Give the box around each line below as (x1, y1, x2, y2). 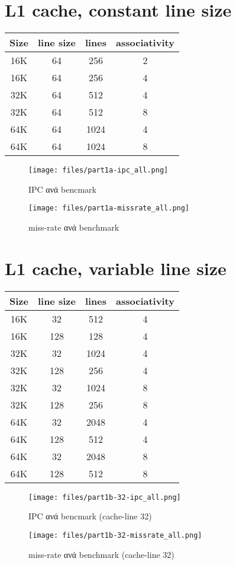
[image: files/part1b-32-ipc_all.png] (28, 493, 181, 502)
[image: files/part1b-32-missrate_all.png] (28, 531, 202, 540)
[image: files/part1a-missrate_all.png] (28, 204, 190, 213)
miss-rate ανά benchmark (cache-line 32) (28, 548, 174, 560)
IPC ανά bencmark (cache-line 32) (28, 510, 152, 522)
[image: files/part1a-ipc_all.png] (28, 166, 169, 175)
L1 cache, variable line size (5, 256, 227, 280)
